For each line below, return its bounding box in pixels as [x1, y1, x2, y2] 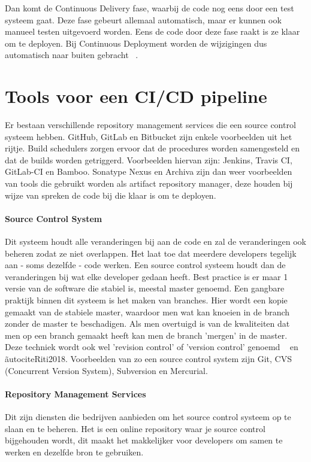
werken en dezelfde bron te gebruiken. [5, 445, 144, 458]
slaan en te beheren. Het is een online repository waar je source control [5, 422, 265, 434]
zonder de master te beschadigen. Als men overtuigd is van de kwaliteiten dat [5, 317, 290, 330]
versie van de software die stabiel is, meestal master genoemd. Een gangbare [5, 282, 285, 294]
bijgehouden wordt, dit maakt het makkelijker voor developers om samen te [5, 434, 283, 446]
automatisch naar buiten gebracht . [5, 48, 138, 61]
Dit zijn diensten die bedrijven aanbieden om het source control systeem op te [5, 410, 291, 423]
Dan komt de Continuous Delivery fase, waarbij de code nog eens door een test [5, 2, 294, 14]
